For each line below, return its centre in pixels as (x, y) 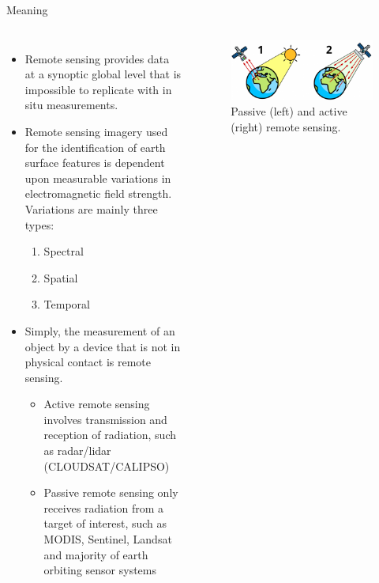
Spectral (64, 251)
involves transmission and (105, 419)
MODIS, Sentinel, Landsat (108, 539)
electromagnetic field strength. (98, 193)
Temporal (67, 304)
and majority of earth (96, 554)
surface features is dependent (95, 163)
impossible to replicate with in (98, 89)
